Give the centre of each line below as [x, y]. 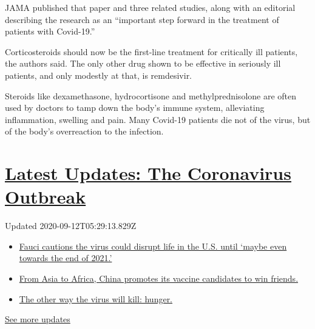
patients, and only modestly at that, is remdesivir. [99, 75]
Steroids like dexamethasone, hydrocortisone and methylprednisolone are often [151, 95]
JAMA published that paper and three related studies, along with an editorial [150, 7]
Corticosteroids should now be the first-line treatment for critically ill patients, [151, 51]
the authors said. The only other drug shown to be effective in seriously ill [143, 63]
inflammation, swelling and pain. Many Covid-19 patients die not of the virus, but [158, 119]
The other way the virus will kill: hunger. [96, 298]
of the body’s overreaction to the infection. [84, 131]
